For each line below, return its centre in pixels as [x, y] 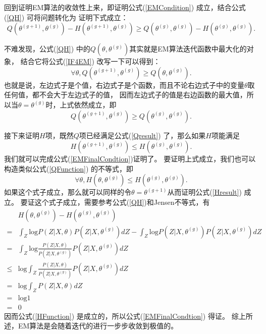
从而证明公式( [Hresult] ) [204, 192]
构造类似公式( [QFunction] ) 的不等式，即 [69, 168]
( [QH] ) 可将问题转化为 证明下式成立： [66, 17]
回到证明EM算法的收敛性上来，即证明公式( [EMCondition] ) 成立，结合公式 [125, 7]
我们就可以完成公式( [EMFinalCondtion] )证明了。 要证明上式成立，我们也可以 [130, 159]
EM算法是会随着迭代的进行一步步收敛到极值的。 [98, 326]
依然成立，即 [95, 104]
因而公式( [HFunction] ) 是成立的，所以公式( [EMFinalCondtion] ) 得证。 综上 [125, 316]
